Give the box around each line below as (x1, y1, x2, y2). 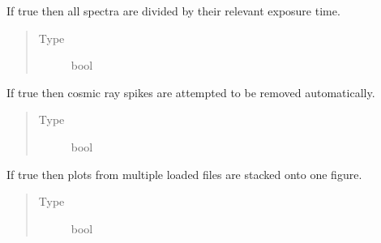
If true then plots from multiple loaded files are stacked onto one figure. (6, 165, 362, 182)
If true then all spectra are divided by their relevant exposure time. (6, 2, 340, 19)
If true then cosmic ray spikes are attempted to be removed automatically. (6, 83, 375, 100)
